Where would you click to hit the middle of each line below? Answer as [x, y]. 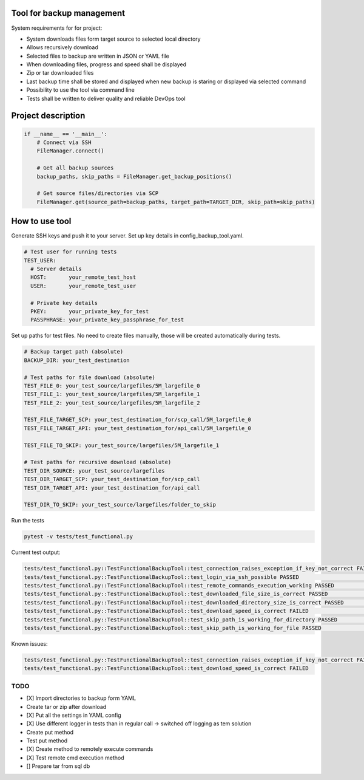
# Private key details [64, 303]
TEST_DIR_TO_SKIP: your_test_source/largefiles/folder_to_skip [120, 505]
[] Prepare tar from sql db [58, 766]
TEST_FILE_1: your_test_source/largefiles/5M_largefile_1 [112, 394]
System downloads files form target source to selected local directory [113, 39]
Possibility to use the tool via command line [80, 90]
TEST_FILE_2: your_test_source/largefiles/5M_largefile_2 [112, 403]
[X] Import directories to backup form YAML [81, 698]
